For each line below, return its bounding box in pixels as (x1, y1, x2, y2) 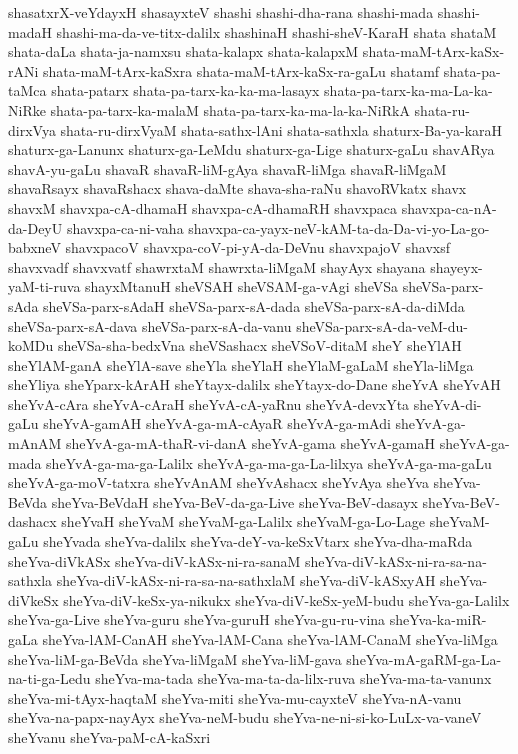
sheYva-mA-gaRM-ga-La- (346, 648, 502, 669)
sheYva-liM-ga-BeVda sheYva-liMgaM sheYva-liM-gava (8, 648, 342, 669)
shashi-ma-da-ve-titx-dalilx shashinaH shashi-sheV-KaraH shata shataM (56, 21, 497, 42)
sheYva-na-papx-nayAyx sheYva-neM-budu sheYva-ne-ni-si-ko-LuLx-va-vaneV (8, 707, 482, 728)
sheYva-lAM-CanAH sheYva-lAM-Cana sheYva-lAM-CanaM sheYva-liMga (42, 629, 498, 649)
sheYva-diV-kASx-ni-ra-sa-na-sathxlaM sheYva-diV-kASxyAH (56, 570, 436, 591)
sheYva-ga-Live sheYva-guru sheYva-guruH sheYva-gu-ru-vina (8, 609, 386, 630)
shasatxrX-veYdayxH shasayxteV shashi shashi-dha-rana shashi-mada (8, 2, 434, 22)
